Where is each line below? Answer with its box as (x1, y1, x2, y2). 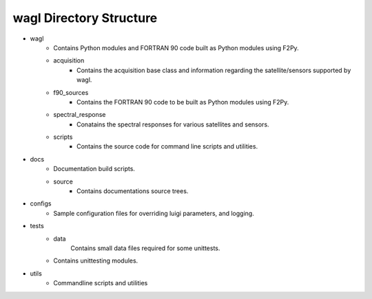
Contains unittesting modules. (53, 256, 138, 265)
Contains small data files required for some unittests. (70, 244, 220, 252)
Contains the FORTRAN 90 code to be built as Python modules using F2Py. (76, 98, 289, 106)
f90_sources (53, 88, 89, 96)
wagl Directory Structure (12, 10, 158, 25)
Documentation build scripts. (53, 165, 136, 173)
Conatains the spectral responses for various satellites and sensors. (76, 120, 269, 129)
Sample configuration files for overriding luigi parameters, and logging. (53, 209, 254, 217)
